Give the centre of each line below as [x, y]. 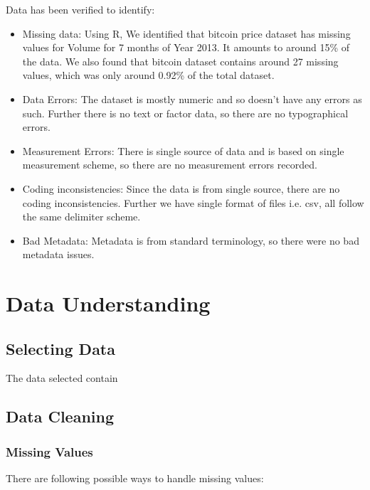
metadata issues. [58, 254]
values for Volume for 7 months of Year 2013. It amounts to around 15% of [186, 47]
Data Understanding [108, 303]
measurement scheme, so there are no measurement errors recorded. [170, 165]
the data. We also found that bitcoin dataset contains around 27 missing [180, 61]
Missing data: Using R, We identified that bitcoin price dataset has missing [186, 33]
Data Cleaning [60, 416]
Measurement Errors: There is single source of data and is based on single [183, 150]
